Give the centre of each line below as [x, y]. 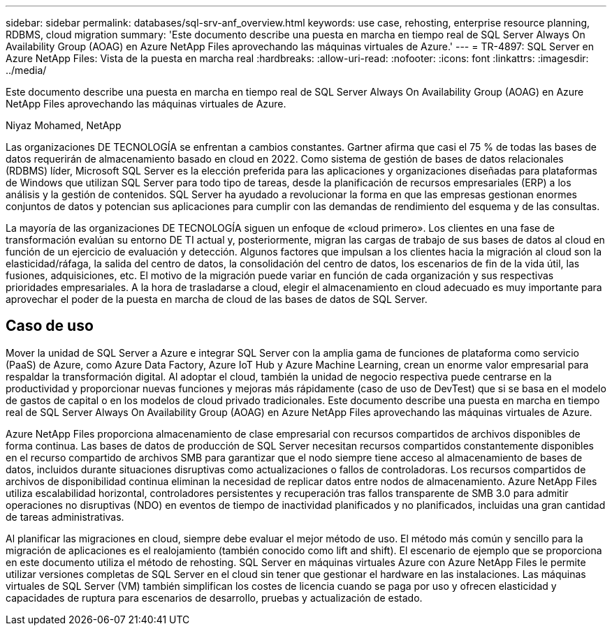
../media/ [26, 70]
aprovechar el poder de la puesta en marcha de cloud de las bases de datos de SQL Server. [217, 299]
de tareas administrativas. [65, 517]
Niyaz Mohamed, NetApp [64, 125]
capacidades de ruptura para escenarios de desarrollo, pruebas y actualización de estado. [214, 597]
